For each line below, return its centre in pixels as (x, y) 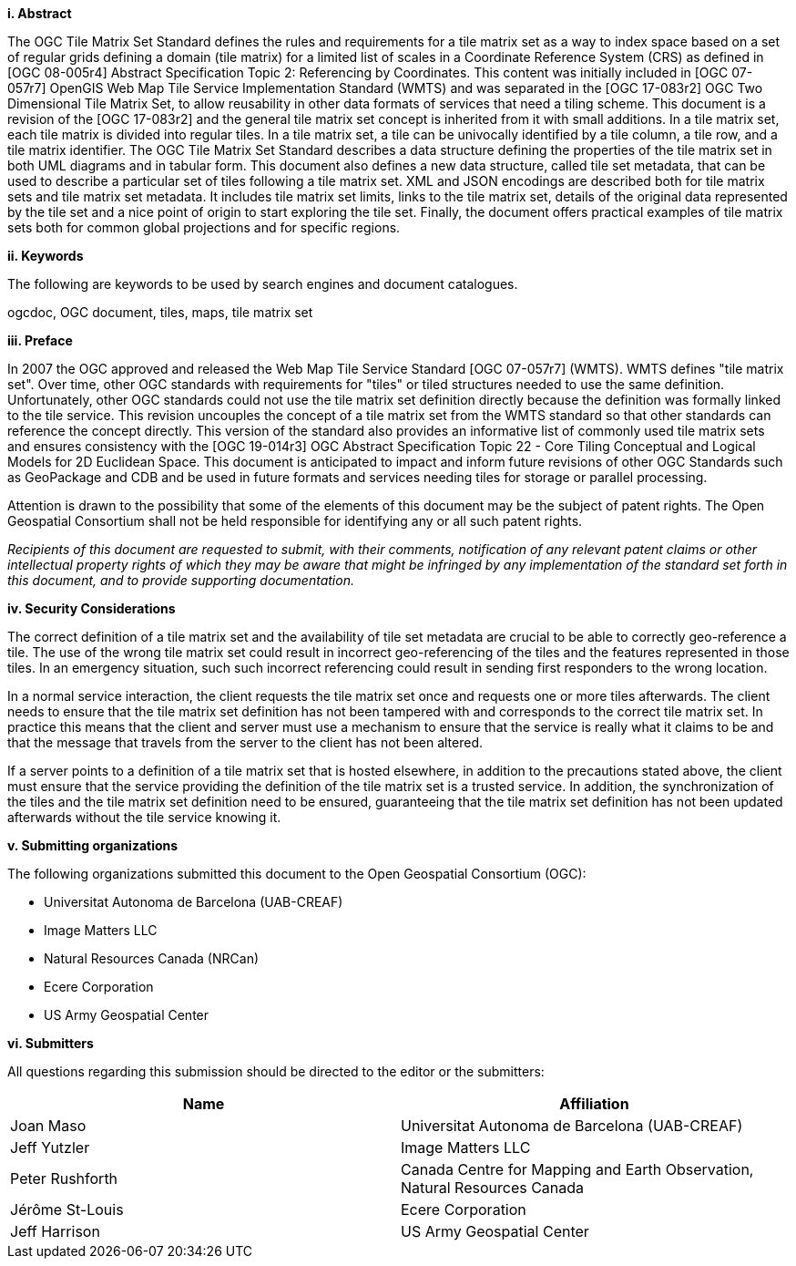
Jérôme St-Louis (67, 1209)
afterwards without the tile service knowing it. (144, 817)
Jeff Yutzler (50, 1148)
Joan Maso (48, 1126)
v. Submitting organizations (93, 845)
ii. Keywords (46, 256)
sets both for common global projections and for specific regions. (204, 227)
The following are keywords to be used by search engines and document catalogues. (263, 284)
